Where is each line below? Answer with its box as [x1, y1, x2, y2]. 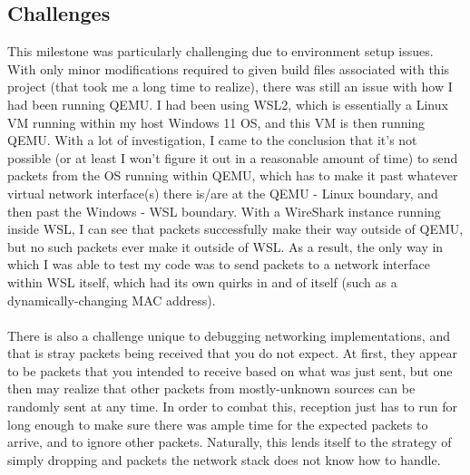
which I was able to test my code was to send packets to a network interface [7, 255, 430, 274]
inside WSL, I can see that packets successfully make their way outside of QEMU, [7, 219, 464, 238]
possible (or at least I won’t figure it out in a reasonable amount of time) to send [7, 148, 458, 167]
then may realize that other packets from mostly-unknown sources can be [7, 379, 416, 398]
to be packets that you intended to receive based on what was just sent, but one [7, 361, 453, 380]
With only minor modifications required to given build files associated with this [7, 59, 450, 78]
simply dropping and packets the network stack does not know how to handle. [7, 450, 441, 469]
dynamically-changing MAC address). [7, 290, 216, 309]
